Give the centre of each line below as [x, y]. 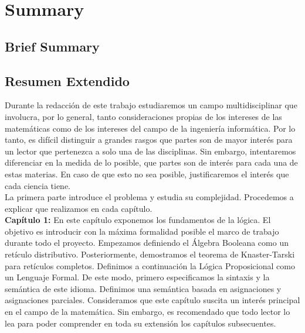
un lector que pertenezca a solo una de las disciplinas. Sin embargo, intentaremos [150, 151]
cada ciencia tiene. [38, 185]
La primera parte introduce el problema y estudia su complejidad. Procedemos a [149, 197]
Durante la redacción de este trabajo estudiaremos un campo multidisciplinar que [151, 105]
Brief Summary [52, 46]
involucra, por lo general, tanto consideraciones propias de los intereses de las [143, 116]
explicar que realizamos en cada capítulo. [79, 208]
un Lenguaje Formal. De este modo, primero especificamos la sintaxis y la [137, 277]
